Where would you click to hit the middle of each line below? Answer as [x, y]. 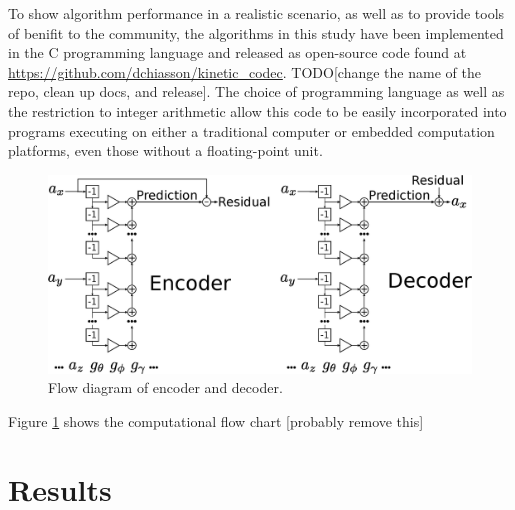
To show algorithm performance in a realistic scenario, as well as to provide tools [256, 13]
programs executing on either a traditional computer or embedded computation [251, 130]
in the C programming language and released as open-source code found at [237, 52]
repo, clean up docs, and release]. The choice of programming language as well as [256, 91]
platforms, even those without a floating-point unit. [165, 150]
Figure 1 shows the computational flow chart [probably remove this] [216, 420]
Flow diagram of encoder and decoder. [165, 387]
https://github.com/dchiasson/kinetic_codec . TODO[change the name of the [244, 71]
